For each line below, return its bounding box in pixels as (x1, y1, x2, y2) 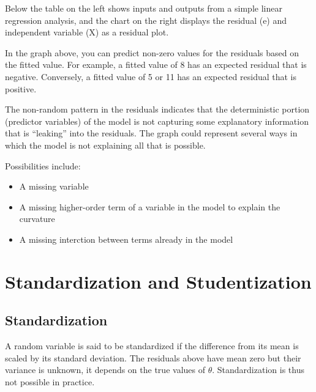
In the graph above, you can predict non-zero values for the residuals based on (5, 46, 299, 59)
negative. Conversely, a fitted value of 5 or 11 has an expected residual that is (5, 70, 297, 83)
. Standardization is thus (212, 363, 304, 376)
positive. (5, 82, 37, 95)
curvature (19, 212, 55, 225)
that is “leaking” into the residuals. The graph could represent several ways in (5, 127, 298, 139)
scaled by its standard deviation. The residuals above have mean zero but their (5, 351, 301, 364)
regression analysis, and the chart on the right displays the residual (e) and (5, 13, 287, 26)
